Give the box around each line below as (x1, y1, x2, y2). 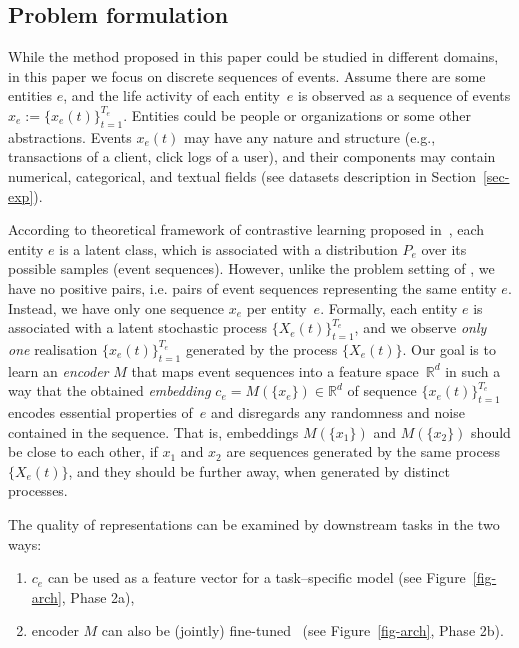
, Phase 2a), (61, 586, 135, 607)
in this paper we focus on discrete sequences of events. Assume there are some (8, 65, 486, 86)
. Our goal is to (402, 338, 496, 359)
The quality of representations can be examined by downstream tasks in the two (8, 514, 500, 535)
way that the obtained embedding (8, 380, 211, 401)
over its (421, 238, 467, 259)
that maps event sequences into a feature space (131, 360, 419, 381)
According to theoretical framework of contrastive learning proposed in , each (8, 219, 485, 240)
